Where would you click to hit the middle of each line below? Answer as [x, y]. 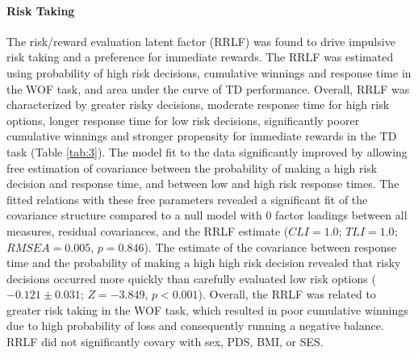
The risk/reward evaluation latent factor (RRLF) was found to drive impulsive [201, 41]
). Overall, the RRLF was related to [287, 294]
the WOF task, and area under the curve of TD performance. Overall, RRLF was [208, 88]
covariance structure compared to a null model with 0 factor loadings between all [207, 215]
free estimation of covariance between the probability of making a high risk [192, 167]
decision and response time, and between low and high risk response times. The [203, 184]
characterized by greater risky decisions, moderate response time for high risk [198, 104]
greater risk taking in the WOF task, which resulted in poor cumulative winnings [207, 309]
